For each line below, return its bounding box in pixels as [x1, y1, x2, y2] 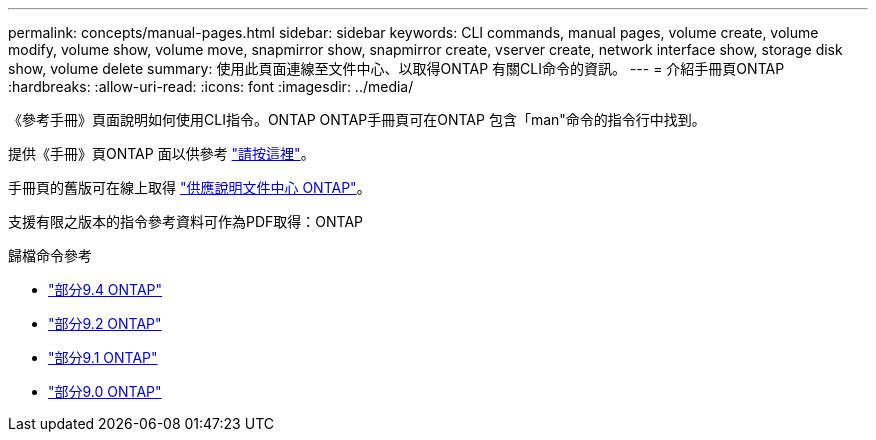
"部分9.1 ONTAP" [48, 349, 158, 366]
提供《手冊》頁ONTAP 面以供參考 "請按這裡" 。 [8, 145, 315, 162]
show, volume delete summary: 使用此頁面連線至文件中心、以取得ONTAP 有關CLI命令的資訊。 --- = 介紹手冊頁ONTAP [8, 60, 785, 77]
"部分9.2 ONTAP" [48, 315, 162, 332]
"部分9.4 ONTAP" [48, 281, 163, 298]
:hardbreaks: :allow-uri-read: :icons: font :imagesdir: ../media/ [8, 78, 414, 95]
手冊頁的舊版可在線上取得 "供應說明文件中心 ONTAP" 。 [8, 179, 371, 196]
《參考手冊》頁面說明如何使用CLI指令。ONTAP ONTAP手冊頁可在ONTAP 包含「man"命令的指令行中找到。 [8, 111, 706, 128]
